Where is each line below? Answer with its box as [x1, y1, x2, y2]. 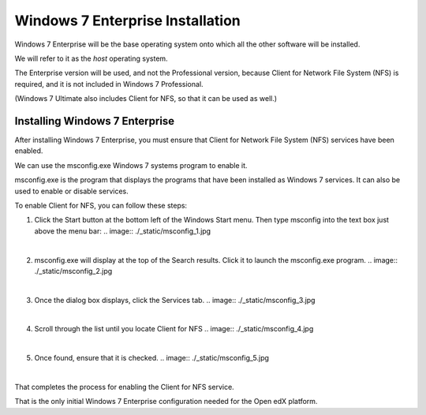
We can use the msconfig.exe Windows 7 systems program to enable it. [14, 160, 248, 170]
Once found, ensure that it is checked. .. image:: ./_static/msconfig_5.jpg [34, 353, 270, 363]
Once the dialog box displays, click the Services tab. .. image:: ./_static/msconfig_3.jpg [34, 295, 316, 305]
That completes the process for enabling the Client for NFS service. [14, 383, 234, 392]
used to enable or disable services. [14, 186, 129, 196]
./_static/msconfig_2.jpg [34, 266, 113, 275]
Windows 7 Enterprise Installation [14, 12, 241, 29]
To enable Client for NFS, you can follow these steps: [14, 200, 188, 210]
